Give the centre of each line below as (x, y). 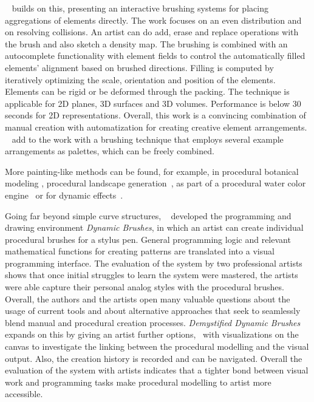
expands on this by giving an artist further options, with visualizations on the (152, 334)
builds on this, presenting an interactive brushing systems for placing (140, 8)
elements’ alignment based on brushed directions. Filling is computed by (139, 67)
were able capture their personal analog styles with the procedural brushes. (145, 287)
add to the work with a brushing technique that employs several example (148, 139)
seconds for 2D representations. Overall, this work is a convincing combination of (155, 115)
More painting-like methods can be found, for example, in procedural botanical (152, 171)
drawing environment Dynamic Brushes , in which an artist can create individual (154, 227)
